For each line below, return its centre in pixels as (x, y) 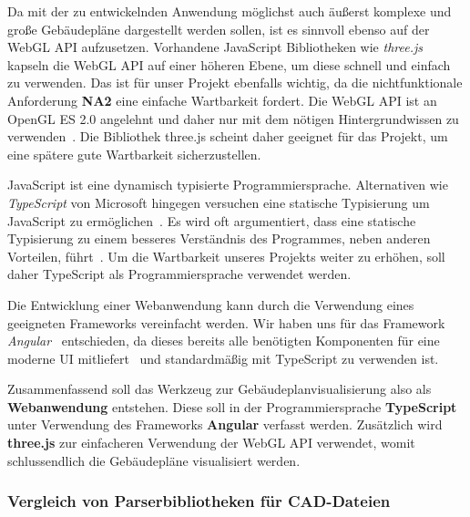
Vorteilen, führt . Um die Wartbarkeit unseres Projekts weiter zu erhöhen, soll (226, 256)
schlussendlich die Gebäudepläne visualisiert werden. (154, 460)
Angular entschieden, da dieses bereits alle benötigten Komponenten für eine (224, 341)
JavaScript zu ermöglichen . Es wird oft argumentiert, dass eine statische (212, 220)
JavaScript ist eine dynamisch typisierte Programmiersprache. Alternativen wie (228, 185)
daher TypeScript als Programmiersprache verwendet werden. (179, 274)
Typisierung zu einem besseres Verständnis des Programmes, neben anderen (219, 238)
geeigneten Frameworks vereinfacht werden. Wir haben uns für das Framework (226, 322)
